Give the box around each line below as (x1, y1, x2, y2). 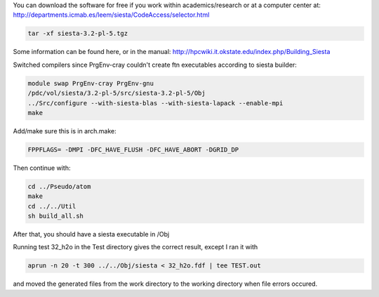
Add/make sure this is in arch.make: (13, 126, 117, 135)
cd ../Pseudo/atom (27, 183, 91, 190)
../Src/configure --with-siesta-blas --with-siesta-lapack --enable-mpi (27, 99, 284, 107)
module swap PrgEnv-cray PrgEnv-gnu (27, 79, 154, 87)
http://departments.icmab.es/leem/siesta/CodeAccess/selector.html (13, 11, 210, 19)
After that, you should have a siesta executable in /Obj (13, 230, 170, 238)
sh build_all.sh (27, 212, 84, 220)
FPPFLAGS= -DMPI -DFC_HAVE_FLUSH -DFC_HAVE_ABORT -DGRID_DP (27, 145, 239, 154)
